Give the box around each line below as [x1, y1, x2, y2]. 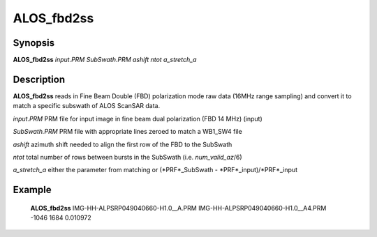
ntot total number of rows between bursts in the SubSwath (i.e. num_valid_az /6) [13, 153, 242, 161]
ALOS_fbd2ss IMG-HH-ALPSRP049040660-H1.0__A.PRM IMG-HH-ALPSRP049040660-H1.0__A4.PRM [30, 204, 327, 212]
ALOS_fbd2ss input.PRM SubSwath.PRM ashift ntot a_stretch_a [13, 56, 197, 64]
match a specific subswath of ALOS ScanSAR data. [13, 102, 161, 110]
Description [13, 73, 66, 85]
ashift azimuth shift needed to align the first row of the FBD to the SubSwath [13, 140, 232, 148]
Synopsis [13, 37, 55, 49]
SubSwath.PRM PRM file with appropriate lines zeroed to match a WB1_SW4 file [13, 128, 242, 136]
